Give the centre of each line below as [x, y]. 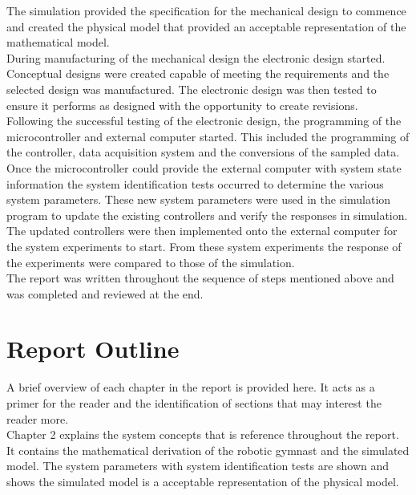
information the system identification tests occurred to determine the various [195, 183]
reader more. [38, 418]
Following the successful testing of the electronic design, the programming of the [204, 121]
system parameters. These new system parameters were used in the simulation [199, 199]
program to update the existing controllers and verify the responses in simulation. [207, 215]
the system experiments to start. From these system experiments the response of [204, 246]
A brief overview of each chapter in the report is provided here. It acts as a [191, 387]
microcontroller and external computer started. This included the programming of [208, 136]
